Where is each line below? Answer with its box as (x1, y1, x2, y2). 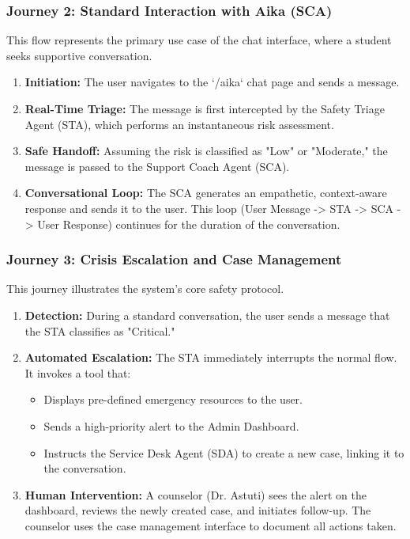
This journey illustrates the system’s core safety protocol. (6, 280, 284, 297)
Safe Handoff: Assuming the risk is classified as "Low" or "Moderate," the (24, 142, 388, 159)
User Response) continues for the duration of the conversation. (37, 215, 340, 232)
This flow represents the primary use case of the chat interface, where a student (6, 32, 392, 48)
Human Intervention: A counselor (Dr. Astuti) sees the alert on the (24, 486, 367, 503)
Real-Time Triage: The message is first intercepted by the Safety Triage (24, 101, 385, 116)
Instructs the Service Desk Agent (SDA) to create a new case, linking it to (43, 444, 404, 461)
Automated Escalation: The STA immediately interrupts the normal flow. (24, 349, 397, 366)
